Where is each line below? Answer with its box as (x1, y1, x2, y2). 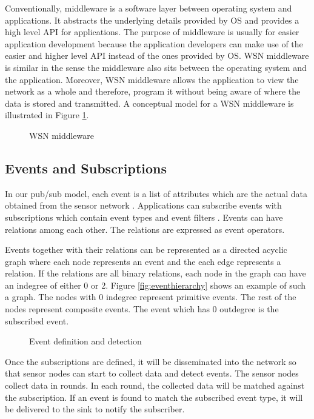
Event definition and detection (29, 335, 142, 347)
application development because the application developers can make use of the (5, 37, 303, 50)
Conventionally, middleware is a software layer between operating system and (5, 2, 292, 14)
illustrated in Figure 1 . (5, 109, 89, 121)
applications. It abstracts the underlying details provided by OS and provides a (5, 13, 299, 26)
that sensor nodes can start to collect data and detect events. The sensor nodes (5, 367, 299, 380)
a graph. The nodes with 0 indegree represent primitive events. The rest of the (5, 290, 296, 303)
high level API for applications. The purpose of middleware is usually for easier (5, 25, 299, 38)
